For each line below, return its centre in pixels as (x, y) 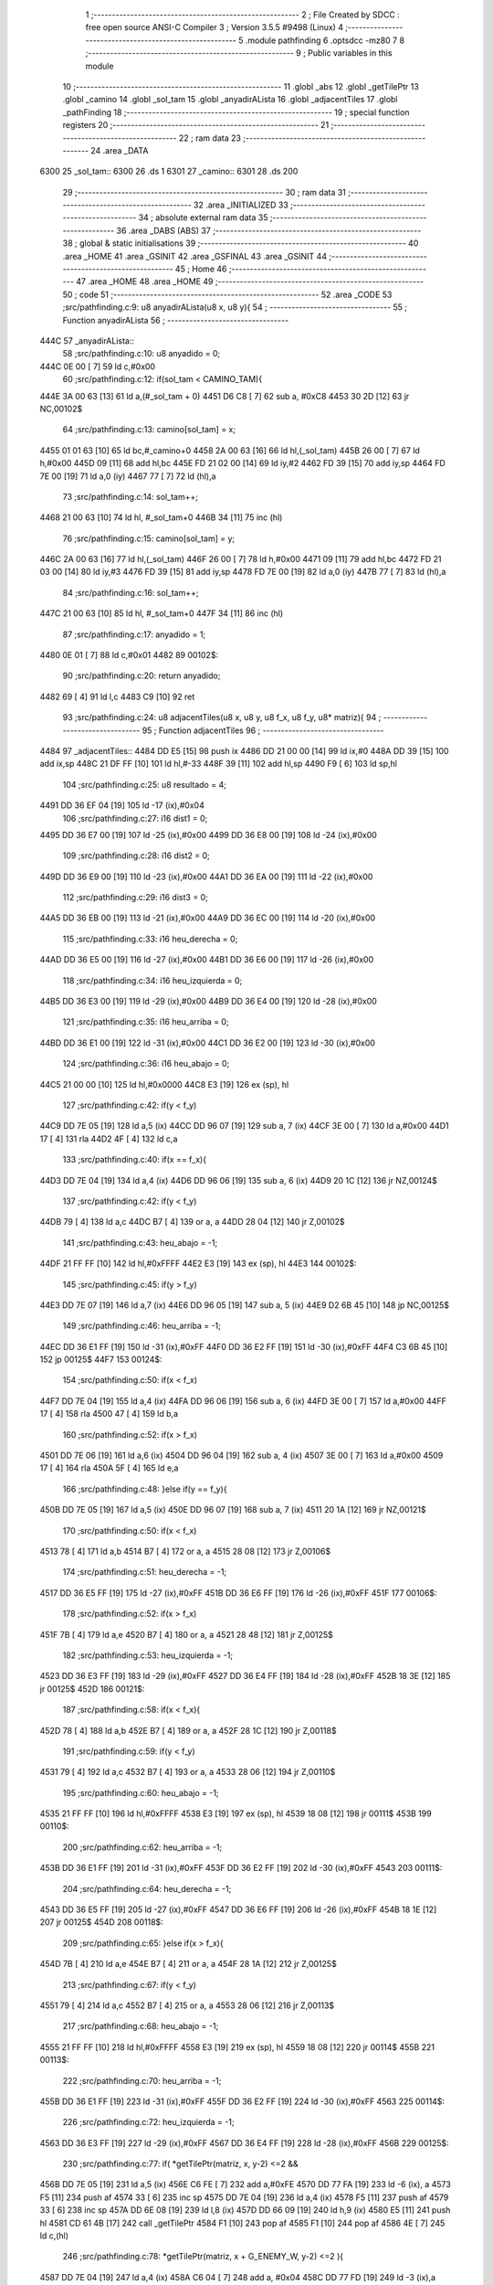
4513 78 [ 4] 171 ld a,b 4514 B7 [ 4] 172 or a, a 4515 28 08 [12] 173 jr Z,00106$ (185, 1551)
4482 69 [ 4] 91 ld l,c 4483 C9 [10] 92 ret (117, 696)
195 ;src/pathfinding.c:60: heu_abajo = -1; (141, 1792)
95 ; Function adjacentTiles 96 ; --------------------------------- (263, 730)
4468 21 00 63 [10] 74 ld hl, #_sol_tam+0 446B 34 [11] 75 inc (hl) (161, 517)
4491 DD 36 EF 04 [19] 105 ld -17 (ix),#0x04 (122, 805)
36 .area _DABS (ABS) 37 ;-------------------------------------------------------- (269, 230)
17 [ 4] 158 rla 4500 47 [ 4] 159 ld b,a (109, 1414)
